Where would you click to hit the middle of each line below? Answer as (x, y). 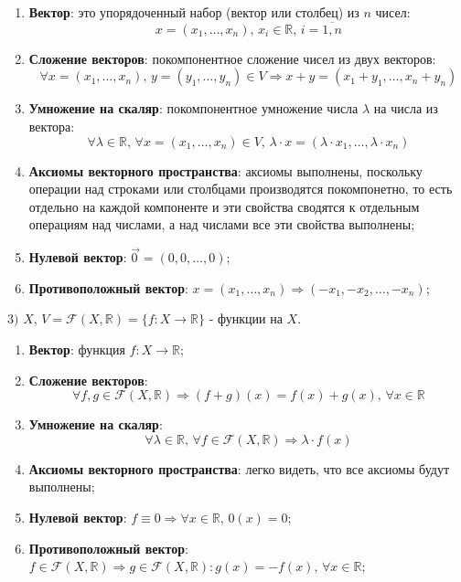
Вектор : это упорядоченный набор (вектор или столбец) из (194, 12)
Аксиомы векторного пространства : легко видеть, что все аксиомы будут (239, 468)
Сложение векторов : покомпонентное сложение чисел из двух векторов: (232, 58)
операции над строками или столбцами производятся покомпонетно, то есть (241, 189)
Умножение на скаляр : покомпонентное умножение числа (193, 108)
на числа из (406, 108)
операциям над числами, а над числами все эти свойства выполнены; (222, 224)
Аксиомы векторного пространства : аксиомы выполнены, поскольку (225, 170)
